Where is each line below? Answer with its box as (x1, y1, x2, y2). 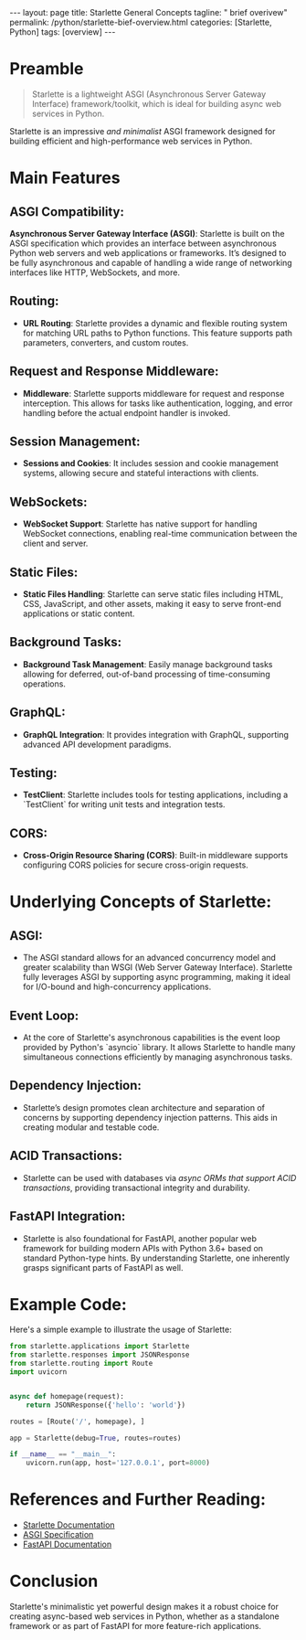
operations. (22, 678, 67, 689)
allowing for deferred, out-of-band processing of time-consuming (22, 668, 271, 679)
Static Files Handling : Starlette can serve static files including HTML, (22, 589, 284, 600)
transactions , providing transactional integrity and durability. (22, 1182, 250, 1193)
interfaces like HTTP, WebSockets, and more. (9, 267, 181, 278)
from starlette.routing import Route (9, 1359, 153, 1368)
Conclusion (9, 1571, 99, 1592)
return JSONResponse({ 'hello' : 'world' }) (26, 1400, 185, 1410)
